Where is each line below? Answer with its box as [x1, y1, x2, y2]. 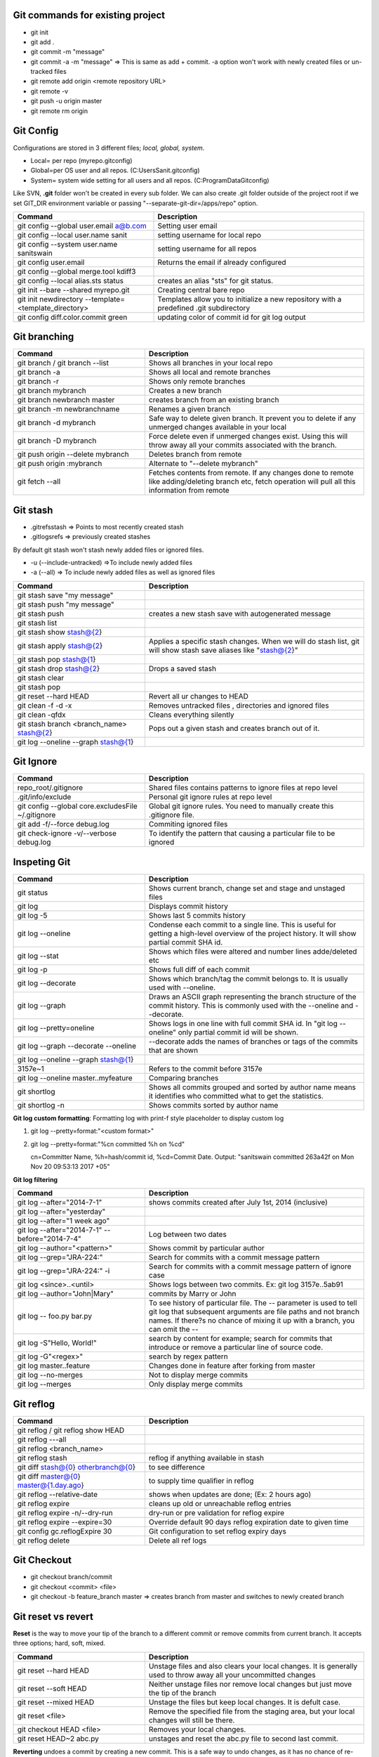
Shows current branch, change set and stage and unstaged [148, 883, 345, 893]
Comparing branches [148, 1072, 219, 1082]
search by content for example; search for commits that [148, 1334, 333, 1344]
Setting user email [157, 221, 218, 231]
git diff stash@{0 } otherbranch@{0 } [17, 1462, 136, 1472]
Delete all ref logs [148, 1536, 207, 1545]
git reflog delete [17, 1536, 70, 1545]
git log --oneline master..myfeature [17, 1072, 133, 1082]
